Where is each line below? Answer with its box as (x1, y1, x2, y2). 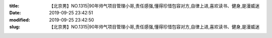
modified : (9, 16, 30, 22)
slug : (9, 24, 20, 30)
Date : (9, 10, 21, 16)
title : (9, 3, 20, 8)
